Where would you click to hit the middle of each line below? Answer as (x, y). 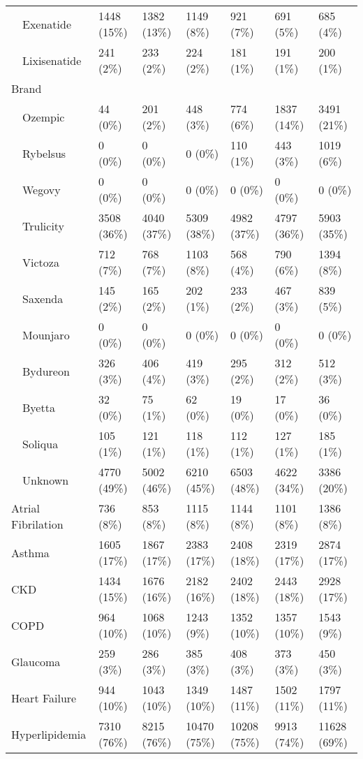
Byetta (39, 407)
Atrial (25, 508)
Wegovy (42, 189)
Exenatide (47, 24)
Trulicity (44, 226)
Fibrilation (37, 524)
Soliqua (40, 443)
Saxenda (43, 298)
